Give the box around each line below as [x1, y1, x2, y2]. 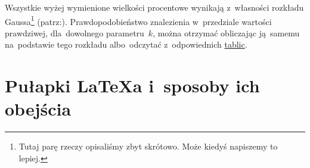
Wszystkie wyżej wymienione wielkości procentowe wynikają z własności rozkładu [5, 1, 304, 13]
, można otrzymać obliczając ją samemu [153, 26, 300, 39]
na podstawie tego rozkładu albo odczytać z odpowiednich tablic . [5, 38, 247, 51]
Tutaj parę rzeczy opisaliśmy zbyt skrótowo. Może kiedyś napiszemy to [18, 140, 278, 153]
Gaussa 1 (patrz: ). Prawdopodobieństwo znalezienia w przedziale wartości [5, 13, 272, 27]
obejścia [5, 97, 72, 121]
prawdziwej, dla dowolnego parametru [5, 26, 144, 39]
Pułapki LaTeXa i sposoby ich [5, 73, 260, 98]
